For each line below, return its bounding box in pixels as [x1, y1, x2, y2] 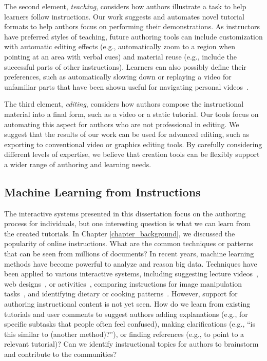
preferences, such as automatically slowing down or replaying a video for [4, 71, 232, 82]
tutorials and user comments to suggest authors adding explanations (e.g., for [4, 308, 248, 319]
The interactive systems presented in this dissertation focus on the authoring [4, 208, 246, 218]
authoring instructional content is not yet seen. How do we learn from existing [4, 298, 251, 309]
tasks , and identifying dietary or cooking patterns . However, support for [4, 288, 238, 299]
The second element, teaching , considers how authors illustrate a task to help [4, 1, 246, 11]
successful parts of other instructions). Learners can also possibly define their [4, 61, 246, 72]
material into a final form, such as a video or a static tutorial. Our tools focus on [4, 108, 259, 119]
